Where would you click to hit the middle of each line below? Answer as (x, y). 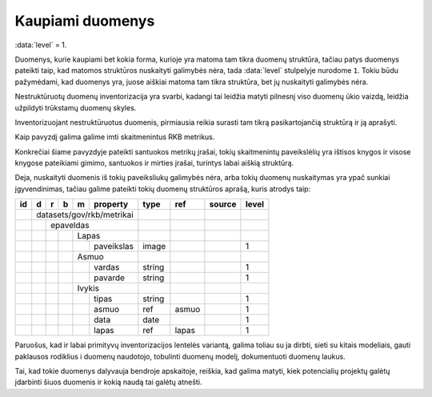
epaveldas (70, 226)
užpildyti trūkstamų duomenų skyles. (76, 107)
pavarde (109, 278)
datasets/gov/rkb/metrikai (85, 215)
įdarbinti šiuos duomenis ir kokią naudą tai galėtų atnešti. (108, 382)
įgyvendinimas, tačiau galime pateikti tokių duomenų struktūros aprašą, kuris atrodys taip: (163, 189)
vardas (106, 267)
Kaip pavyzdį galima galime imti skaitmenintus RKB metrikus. (115, 137)
